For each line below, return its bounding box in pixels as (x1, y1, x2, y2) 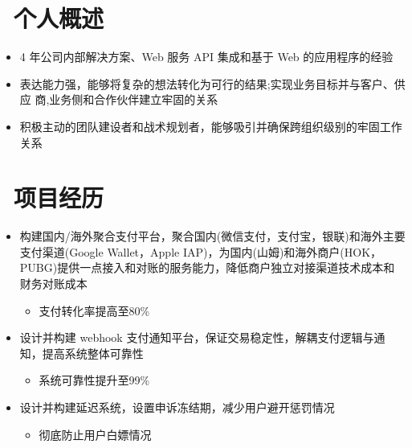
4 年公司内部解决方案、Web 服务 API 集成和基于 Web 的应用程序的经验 (19, 48, 394, 65)
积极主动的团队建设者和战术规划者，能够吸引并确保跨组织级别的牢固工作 (19, 117, 402, 134)
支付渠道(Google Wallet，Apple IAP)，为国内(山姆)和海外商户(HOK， (19, 243, 382, 260)
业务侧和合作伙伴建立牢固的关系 (49, 91, 218, 108)
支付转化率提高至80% (39, 302, 150, 319)
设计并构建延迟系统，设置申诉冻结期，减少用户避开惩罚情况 (19, 398, 335, 415)
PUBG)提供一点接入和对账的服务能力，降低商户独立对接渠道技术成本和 (19, 259, 395, 276)
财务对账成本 (19, 275, 88, 291)
